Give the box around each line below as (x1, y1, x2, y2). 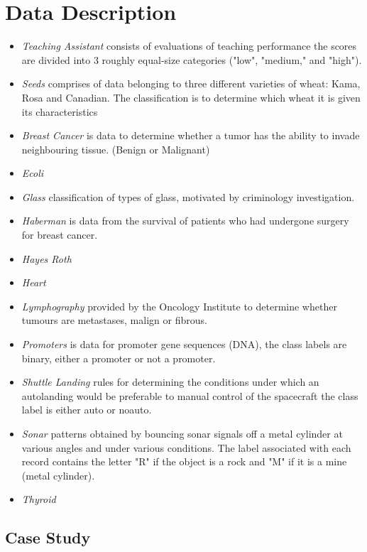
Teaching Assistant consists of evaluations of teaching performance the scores (21, 38, 357, 53)
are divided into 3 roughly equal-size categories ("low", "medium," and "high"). (21, 52, 362, 67)
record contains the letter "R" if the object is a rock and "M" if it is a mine (21, 454, 347, 469)
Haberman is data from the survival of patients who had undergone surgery (21, 213, 349, 228)
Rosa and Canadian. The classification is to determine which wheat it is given (21, 90, 361, 104)
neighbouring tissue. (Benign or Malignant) (21, 141, 210, 156)
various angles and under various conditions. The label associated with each (21, 440, 351, 455)
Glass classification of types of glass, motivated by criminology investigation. (21, 189, 355, 204)
